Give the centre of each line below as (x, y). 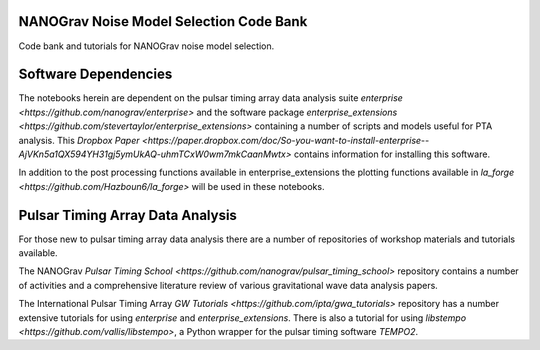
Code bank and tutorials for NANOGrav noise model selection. (146, 46)
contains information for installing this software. (391, 154)
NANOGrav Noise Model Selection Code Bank (163, 21)
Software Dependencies (95, 74)
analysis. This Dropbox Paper (79, 140)
